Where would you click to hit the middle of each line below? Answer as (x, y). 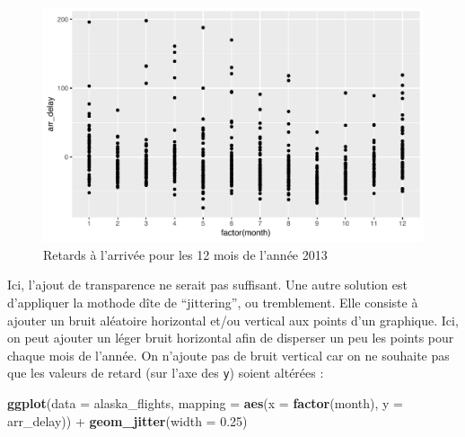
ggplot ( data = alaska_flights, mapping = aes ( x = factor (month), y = (205, 403)
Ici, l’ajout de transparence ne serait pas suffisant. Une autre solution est (207, 285)
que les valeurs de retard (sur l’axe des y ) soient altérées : (166, 373)
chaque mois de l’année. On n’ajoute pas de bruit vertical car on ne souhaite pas (228, 355)
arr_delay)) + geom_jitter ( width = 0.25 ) (127, 420)
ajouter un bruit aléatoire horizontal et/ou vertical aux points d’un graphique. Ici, (233, 320)
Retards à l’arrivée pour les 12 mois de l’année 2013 (185, 254)
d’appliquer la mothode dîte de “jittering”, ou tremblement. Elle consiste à (213, 303)
